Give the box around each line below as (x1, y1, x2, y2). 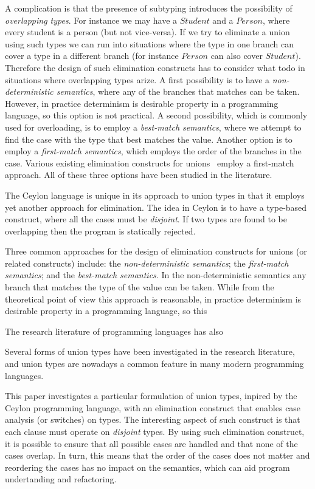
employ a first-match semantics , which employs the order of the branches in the (5, 145, 302, 157)
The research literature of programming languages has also (5, 324, 224, 337)
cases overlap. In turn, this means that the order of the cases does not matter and (5, 449, 310, 462)
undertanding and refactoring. (5, 473, 117, 485)
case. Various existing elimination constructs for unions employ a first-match (5, 156, 294, 169)
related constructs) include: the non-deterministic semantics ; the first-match (5, 256, 289, 269)
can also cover (210, 49, 263, 62)
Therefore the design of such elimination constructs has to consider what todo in (5, 61, 305, 74)
